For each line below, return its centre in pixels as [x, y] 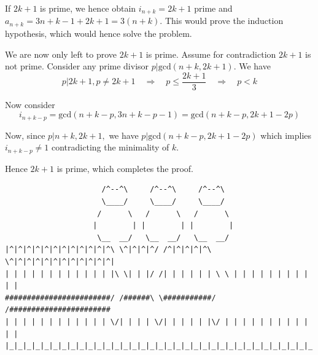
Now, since [25, 135]
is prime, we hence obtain [88, 8]
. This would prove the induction [222, 21]
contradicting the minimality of [111, 147]
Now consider [30, 104]
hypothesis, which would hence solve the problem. [99, 33]
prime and [213, 8]
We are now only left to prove [61, 54]
